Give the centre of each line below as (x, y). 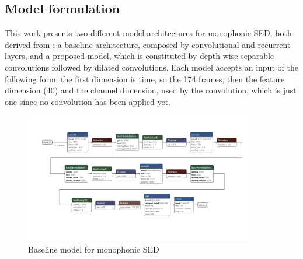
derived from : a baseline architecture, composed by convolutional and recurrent (148, 44)
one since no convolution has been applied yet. (88, 101)
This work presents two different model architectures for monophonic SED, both (148, 33)
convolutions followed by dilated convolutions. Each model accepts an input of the (151, 67)
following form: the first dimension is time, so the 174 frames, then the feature (145, 78)
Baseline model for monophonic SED (94, 249)
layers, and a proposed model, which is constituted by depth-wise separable (140, 56)
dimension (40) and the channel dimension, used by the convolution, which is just (151, 90)
